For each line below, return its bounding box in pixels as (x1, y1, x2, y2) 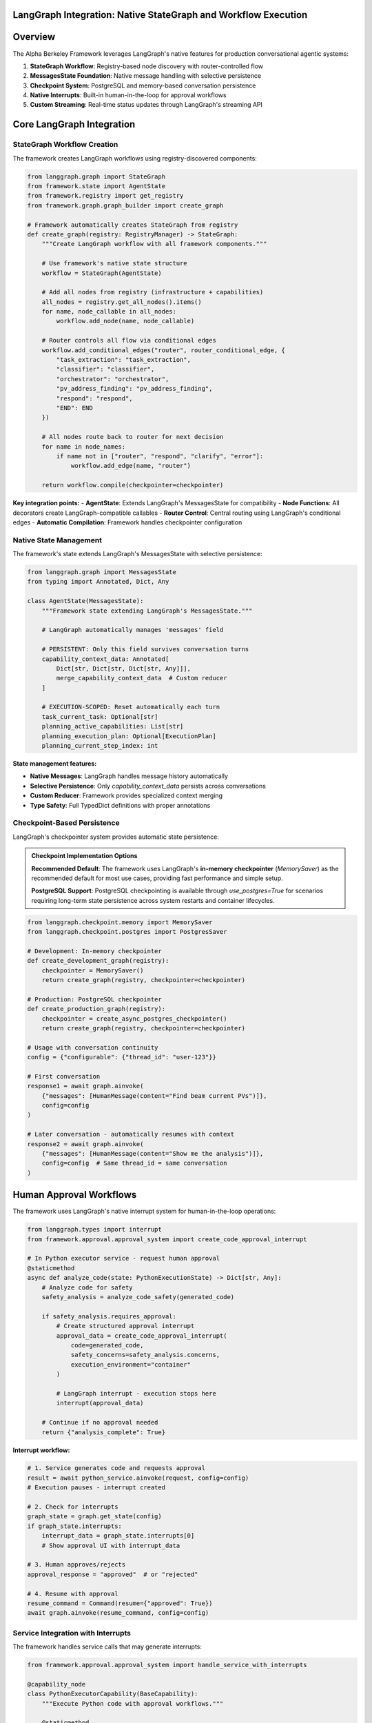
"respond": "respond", (56, 394, 134, 402)
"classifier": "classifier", (56, 365, 155, 374)
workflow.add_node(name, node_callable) (56, 317, 195, 325)
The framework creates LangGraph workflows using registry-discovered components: (12, 154, 258, 162)
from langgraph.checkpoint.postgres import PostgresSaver (27, 928, 227, 936)
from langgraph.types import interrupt (27, 1225, 162, 1234)
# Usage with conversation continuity (27, 1043, 158, 1051)
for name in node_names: (41, 442, 126, 451)
